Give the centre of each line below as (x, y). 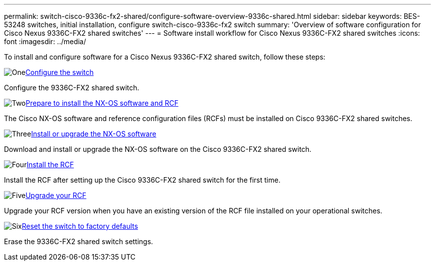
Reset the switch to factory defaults (80, 226)
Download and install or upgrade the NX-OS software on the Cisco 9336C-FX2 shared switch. (158, 149)
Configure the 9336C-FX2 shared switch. (72, 88)
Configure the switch (60, 72)
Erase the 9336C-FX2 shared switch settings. (79, 241)
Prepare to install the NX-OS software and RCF (102, 103)
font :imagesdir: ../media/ (45, 41)
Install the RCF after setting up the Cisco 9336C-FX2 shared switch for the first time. (142, 180)
